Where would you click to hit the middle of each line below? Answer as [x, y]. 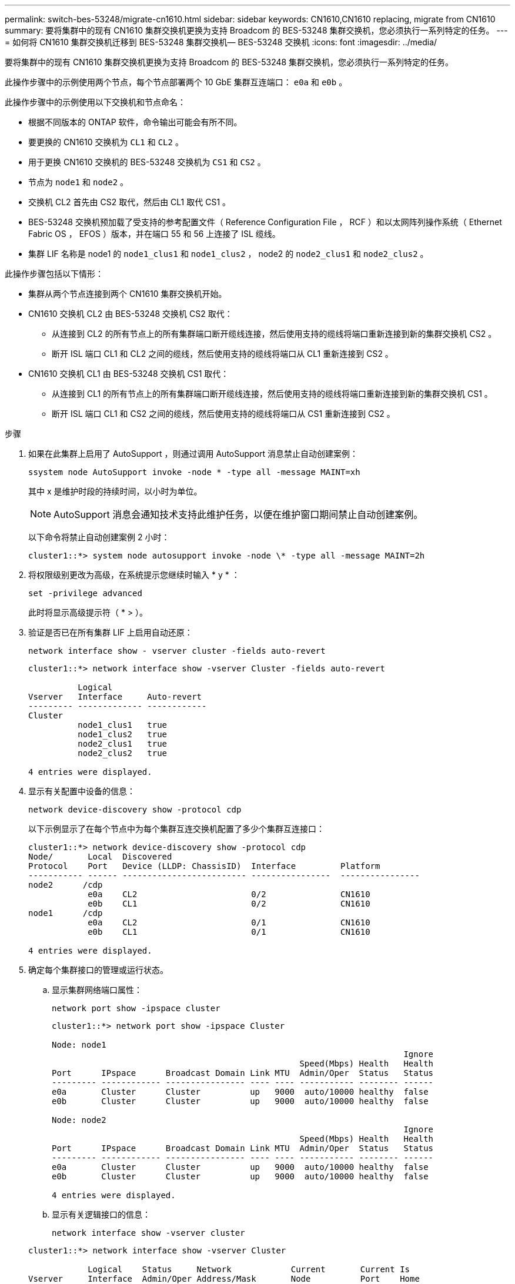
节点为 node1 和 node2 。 [78, 182]
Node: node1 [79, 1045]
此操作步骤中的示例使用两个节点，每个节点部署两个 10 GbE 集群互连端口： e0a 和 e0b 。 [176, 82]
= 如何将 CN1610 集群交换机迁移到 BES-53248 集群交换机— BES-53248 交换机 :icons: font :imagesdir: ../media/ [221, 42]
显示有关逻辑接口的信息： [101, 1214]
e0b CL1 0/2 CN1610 [229, 904]
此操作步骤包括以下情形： [54, 274]
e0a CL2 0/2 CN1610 [229, 894]
